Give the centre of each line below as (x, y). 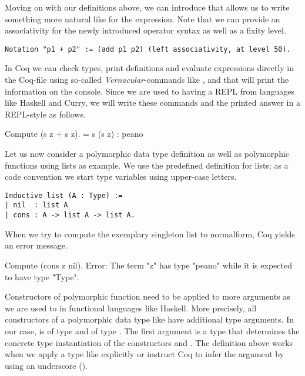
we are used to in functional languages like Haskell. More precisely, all (131, 308)
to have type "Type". (42, 276)
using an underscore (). (46, 365)
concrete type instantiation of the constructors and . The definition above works (149, 342)
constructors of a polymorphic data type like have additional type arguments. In (149, 319)
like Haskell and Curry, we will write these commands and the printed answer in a (152, 103)
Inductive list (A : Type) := (64, 195)
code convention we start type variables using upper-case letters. (121, 177)
